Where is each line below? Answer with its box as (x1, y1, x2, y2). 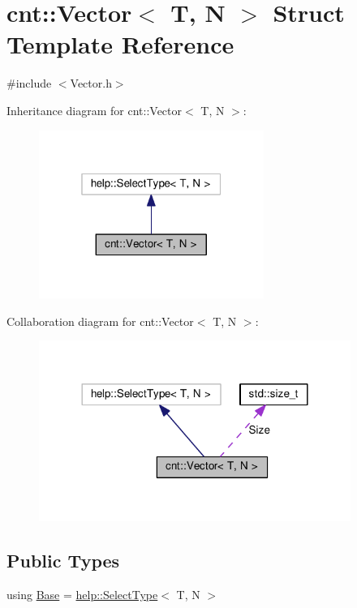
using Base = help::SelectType (6, 585, 158, 602)
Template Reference (6, 28, 234, 61)
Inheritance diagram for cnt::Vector (6, 101, 183, 118)
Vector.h (70, 75, 112, 92)
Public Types (6, 548, 120, 573)
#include (6, 75, 52, 92)
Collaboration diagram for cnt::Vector (6, 312, 194, 329)
